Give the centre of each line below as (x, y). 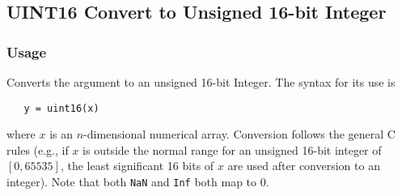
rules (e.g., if (38, 149)
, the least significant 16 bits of (137, 166)
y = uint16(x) (61, 108)
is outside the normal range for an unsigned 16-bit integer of (232, 149)
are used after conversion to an (304, 166)
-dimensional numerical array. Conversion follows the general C (239, 134)
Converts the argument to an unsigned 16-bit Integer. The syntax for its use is (201, 82)
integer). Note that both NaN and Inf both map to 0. (138, 182)
